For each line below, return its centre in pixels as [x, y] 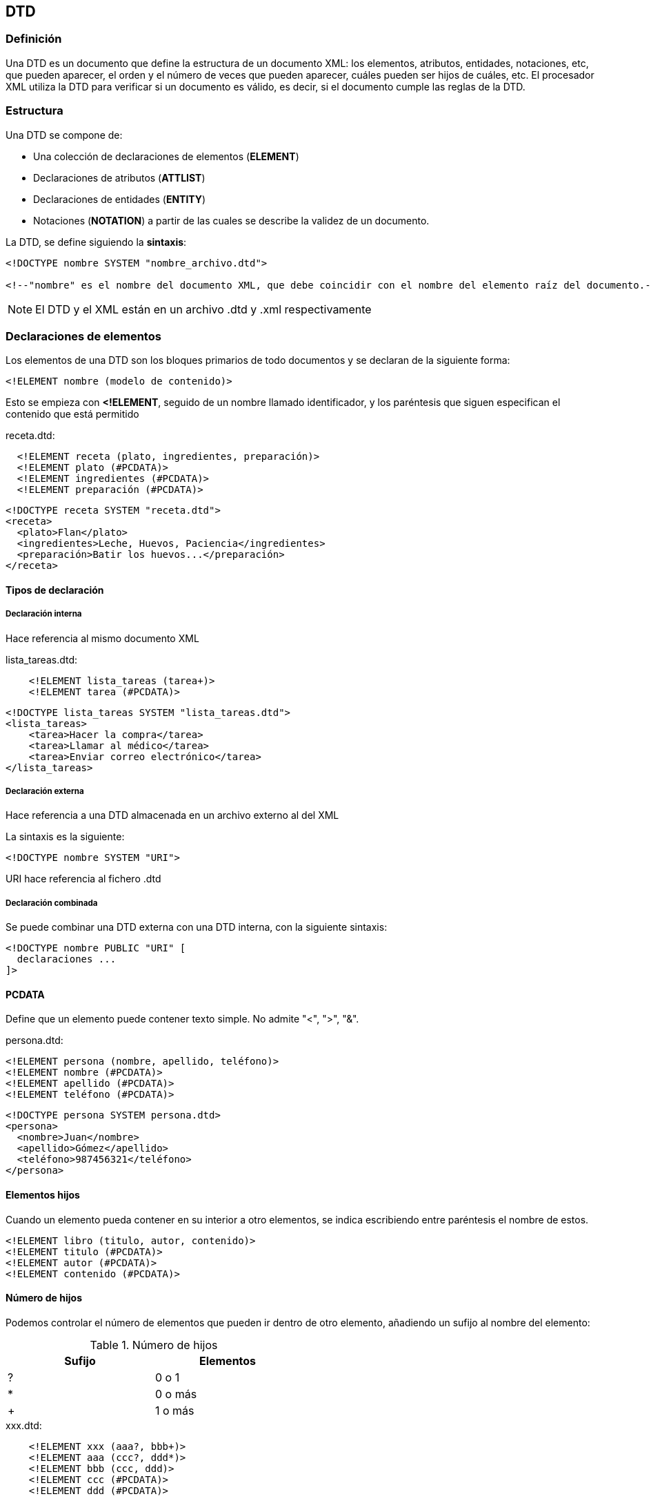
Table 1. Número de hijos [154, 1345]
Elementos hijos [43, 1195]
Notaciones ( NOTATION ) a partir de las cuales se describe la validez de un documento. [231, 220]
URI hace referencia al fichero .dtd [83, 879]
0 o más [176, 1394]
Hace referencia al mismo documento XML [102, 638]
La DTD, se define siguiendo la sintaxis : [96, 242]
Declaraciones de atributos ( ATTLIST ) [119, 177]
